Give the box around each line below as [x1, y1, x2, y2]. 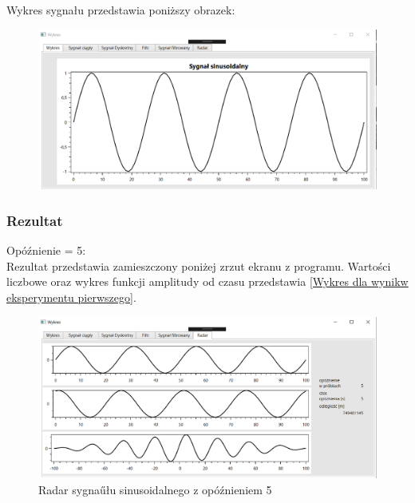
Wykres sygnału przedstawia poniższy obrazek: [6, 2, 235, 18]
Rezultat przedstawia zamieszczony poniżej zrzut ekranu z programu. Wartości [6, 257, 391, 274]
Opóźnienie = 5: [6, 242, 86, 259]
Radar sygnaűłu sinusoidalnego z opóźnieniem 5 [38, 481, 272, 497]
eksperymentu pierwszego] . [6, 289, 136, 305]
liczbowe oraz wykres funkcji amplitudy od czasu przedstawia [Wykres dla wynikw [6, 273, 409, 290]
